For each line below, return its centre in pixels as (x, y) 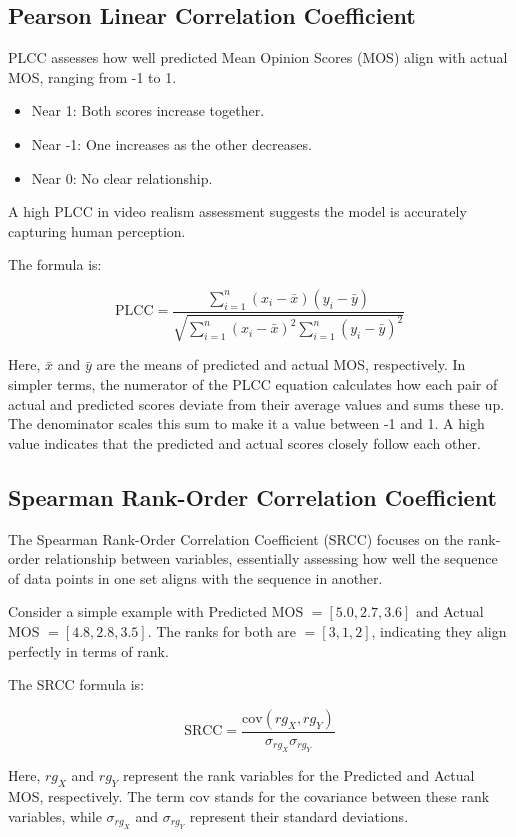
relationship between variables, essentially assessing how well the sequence (271, 558)
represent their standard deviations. (299, 815)
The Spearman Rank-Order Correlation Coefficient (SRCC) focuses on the (236, 538)
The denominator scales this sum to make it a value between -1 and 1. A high (246, 423)
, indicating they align (439, 630)
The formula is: (55, 264)
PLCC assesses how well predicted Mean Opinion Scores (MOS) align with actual (258, 57)
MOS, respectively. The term (96, 795)
